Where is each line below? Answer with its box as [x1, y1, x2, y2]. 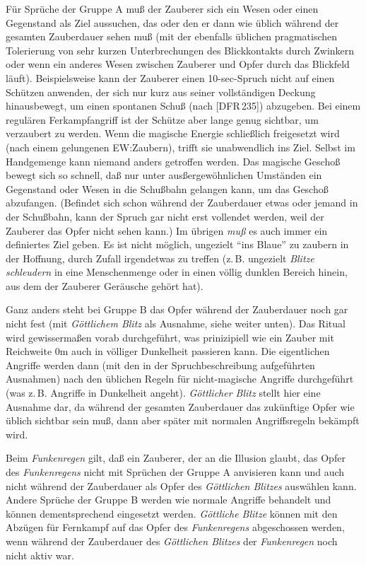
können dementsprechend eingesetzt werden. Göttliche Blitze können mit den [6, 506, 338, 520]
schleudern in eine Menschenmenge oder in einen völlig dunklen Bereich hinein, [6, 264, 348, 279]
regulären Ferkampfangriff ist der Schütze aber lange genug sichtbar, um [6, 112, 319, 127]
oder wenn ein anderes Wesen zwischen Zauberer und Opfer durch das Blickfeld [6, 57, 350, 71]
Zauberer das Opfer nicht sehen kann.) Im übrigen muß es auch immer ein [6, 223, 328, 238]
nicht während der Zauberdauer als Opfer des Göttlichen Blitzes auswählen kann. [6, 478, 357, 493]
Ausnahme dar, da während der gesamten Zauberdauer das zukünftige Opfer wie [6, 399, 355, 414]
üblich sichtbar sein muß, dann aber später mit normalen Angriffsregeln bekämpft [6, 413, 360, 428]
